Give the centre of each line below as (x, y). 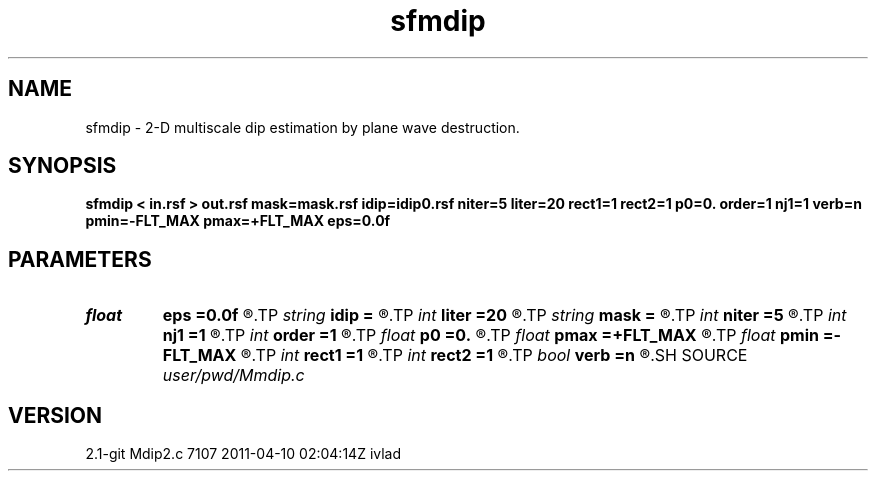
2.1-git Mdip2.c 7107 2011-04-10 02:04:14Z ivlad (243, 454)
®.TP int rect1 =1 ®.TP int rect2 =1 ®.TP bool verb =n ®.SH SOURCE (494, 355)
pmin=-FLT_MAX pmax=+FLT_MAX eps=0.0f (238, 221)
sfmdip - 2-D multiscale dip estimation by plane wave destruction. (302, 127)
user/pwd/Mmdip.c (233, 375)
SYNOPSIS (62, 166)
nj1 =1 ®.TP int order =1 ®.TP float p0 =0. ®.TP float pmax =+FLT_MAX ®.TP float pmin (490, 335)
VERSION (55, 415)
